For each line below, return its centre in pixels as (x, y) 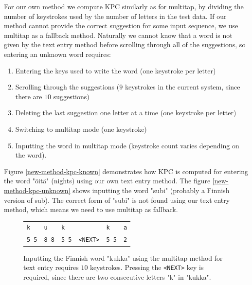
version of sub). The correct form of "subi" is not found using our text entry (117, 200)
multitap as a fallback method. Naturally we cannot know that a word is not (118, 35)
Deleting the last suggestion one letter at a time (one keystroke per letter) (126, 113)
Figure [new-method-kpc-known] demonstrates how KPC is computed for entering (126, 171)
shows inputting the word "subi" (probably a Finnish (151, 190)
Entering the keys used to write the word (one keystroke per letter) (116, 70)
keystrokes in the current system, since (182, 87)
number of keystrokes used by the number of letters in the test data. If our (115, 16)
